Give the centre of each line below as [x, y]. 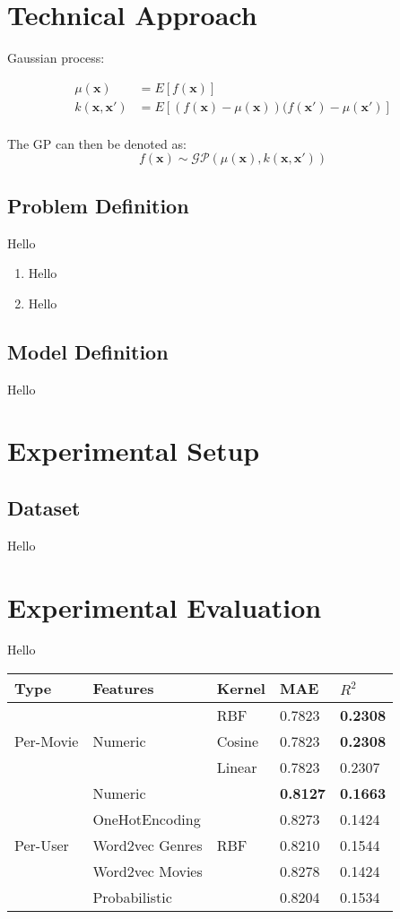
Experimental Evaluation [165, 607]
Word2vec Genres [148, 845]
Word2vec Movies [148, 871]
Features [123, 689]
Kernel [241, 689]
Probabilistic [132, 897]
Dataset [44, 507]
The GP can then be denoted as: [97, 143]
